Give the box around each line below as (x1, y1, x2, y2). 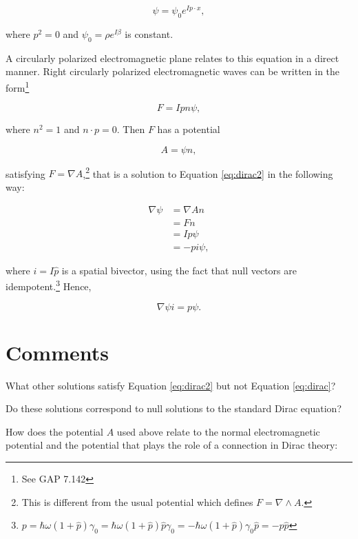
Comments (6, 338, 109, 366)
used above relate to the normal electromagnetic (116, 424, 320, 438)
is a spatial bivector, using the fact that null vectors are (61, 263, 297, 277)
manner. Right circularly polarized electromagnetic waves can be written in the (6, 64, 340, 79)
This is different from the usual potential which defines (21, 494, 253, 509)
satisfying (6, 166, 45, 181)
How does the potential (6, 424, 104, 438)
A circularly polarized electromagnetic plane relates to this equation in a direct (6, 50, 339, 65)
